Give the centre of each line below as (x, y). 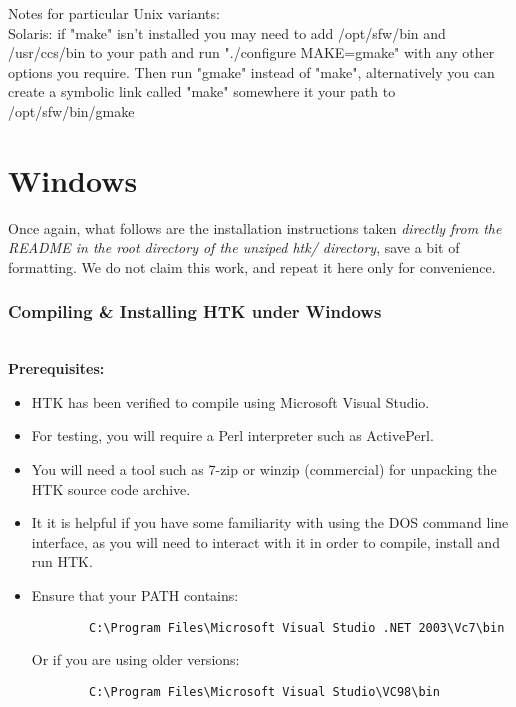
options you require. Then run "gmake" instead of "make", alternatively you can (251, 71)
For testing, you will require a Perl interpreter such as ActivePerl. (232, 435)
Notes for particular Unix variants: (114, 13)
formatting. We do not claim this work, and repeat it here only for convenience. (252, 266)
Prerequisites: (56, 368)
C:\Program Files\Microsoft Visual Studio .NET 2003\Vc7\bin (297, 627)
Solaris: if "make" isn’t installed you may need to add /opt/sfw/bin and (227, 32)
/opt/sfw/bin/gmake (71, 110)
